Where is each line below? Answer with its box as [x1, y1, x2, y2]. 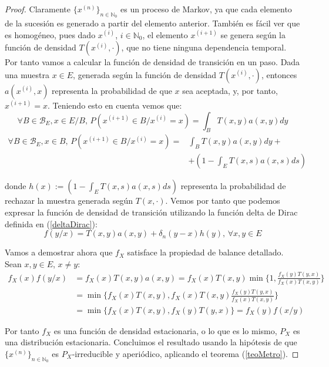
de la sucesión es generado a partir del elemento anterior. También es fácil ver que [5, 17, 300, 29]
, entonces [261, 68, 297, 80]
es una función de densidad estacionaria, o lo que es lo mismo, [53, 324, 277, 336]
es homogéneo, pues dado [5, 28, 96, 41]
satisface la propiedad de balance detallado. [127, 246, 284, 258]
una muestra [5, 68, 49, 80]
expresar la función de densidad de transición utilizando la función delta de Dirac [5, 206, 298, 218]
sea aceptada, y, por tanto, [182, 84, 278, 96]
